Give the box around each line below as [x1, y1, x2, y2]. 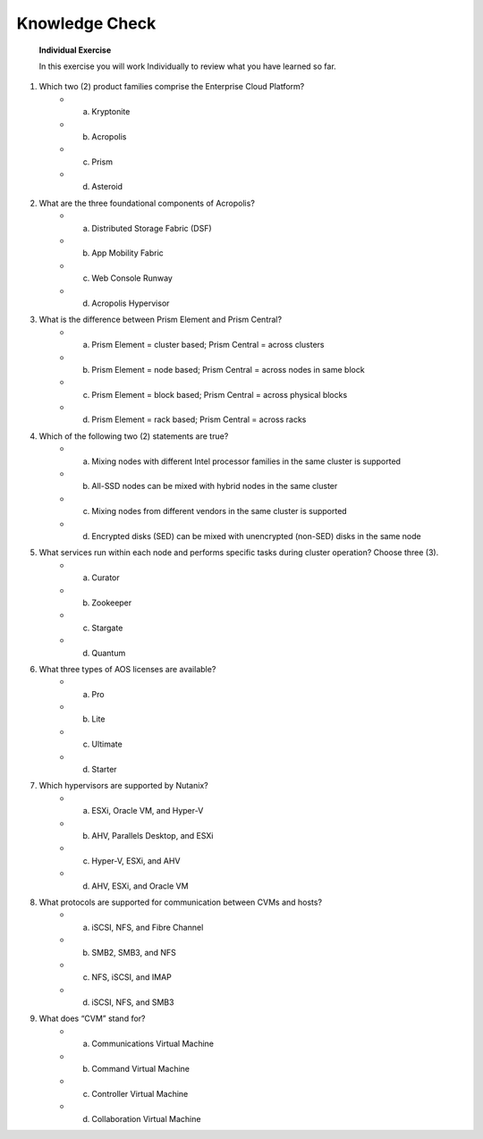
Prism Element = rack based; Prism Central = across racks [91, 414, 307, 425]
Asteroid [91, 181, 123, 192]
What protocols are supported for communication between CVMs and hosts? [38, 897, 322, 907]
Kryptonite [91, 106, 131, 117]
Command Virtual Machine [91, 1064, 190, 1075]
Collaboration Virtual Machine [91, 1113, 201, 1124]
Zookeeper [91, 597, 132, 608]
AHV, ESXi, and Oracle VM [91, 881, 189, 891]
